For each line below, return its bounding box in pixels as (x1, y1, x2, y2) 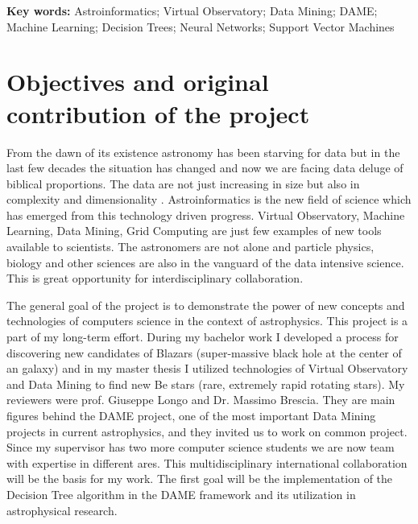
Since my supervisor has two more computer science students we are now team (6, 439, 395, 456)
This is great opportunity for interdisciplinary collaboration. (6, 270, 304, 287)
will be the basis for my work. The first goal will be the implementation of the (6, 470, 393, 487)
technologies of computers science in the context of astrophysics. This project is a (6, 312, 408, 329)
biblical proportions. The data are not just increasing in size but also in (6, 175, 360, 192)
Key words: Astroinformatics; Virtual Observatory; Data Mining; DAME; (6, 2, 378, 19)
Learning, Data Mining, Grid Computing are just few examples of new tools (6, 222, 382, 239)
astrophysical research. (6, 501, 118, 518)
